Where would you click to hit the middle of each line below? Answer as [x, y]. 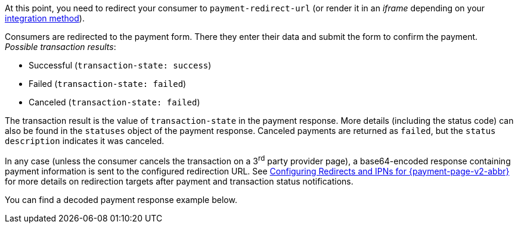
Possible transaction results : [61, 47]
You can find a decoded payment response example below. [121, 199]
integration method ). [45, 18]
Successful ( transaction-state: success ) [120, 65]
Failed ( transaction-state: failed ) [108, 84]
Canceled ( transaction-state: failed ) [114, 102]
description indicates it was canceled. [85, 141]
